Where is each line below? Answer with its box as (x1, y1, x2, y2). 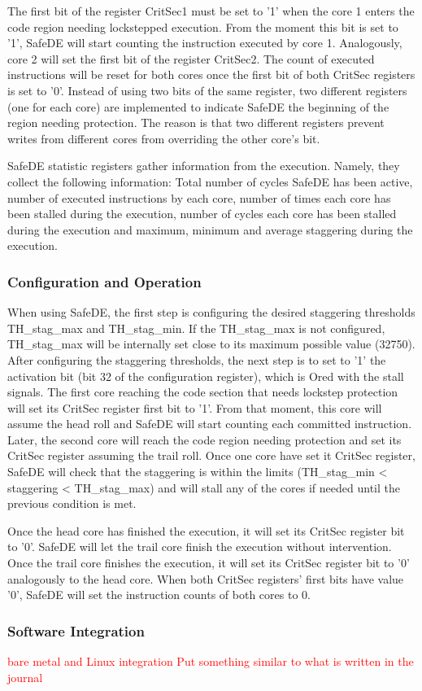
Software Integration (7, 620, 145, 641)
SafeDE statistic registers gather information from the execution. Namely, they (7, 157, 400, 174)
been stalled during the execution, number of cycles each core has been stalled (7, 205, 397, 222)
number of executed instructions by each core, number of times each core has (7, 189, 391, 206)
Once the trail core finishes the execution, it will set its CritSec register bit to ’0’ (7, 554, 410, 571)
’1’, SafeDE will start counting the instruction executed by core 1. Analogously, (7, 34, 402, 51)
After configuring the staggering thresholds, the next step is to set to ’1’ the (7, 351, 386, 368)
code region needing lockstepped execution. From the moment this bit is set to (7, 18, 398, 35)
